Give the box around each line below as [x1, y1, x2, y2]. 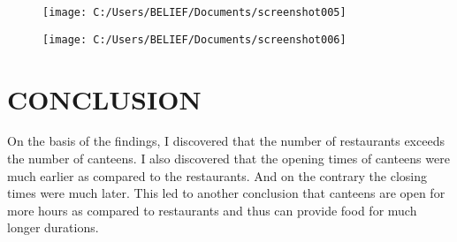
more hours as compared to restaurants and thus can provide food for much [7, 200, 417, 219]
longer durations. [7, 218, 99, 237]
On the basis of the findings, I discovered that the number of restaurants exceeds [7, 132, 445, 150]
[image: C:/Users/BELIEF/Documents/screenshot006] [42, 33, 347, 46]
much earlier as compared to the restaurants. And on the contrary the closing [7, 166, 428, 185]
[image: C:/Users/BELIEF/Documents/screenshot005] [42, 6, 347, 19]
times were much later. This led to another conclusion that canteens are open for [7, 184, 446, 202]
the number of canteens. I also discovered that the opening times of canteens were [7, 149, 450, 168]
